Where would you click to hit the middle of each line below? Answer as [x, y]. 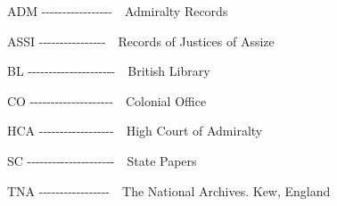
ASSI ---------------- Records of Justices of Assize [141, 41]
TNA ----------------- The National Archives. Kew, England [169, 190]
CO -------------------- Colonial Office [107, 100]
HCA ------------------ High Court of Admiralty [135, 131]
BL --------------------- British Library [109, 71]
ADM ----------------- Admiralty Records [118, 11]
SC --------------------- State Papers [102, 160]
